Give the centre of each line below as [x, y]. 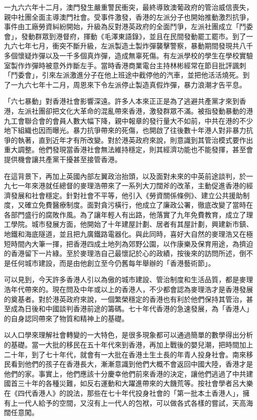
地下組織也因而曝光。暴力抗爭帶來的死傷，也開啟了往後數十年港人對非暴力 [125, 130]
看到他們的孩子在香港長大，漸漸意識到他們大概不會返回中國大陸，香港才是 [132, 364]
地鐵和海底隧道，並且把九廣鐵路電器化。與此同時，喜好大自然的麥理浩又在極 [128, 234]
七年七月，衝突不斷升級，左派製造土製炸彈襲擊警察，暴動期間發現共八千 [135, 46]
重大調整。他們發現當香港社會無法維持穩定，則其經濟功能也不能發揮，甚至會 [128, 149]
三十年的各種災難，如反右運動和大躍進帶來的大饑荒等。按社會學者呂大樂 [135, 383]
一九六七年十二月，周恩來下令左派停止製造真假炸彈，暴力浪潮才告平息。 [128, 84]
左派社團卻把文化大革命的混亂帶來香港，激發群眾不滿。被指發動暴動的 [132, 110]
